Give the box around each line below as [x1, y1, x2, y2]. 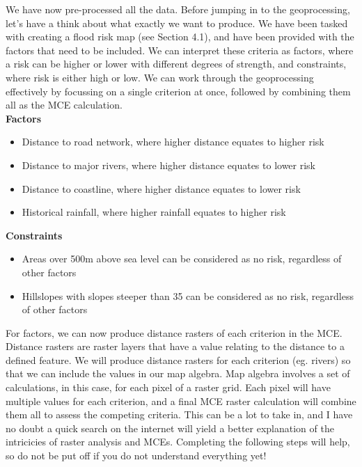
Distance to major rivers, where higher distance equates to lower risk [22, 157, 315, 172]
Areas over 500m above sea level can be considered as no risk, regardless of [22, 251, 342, 266]
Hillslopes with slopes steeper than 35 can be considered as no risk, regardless [22, 288, 354, 303]
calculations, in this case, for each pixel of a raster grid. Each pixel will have [6, 380, 331, 395]
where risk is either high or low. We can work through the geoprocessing [6, 70, 314, 84]
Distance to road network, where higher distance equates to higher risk [22, 134, 324, 149]
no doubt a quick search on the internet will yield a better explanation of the [6, 420, 334, 435]
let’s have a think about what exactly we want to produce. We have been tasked [6, 15, 348, 30]
